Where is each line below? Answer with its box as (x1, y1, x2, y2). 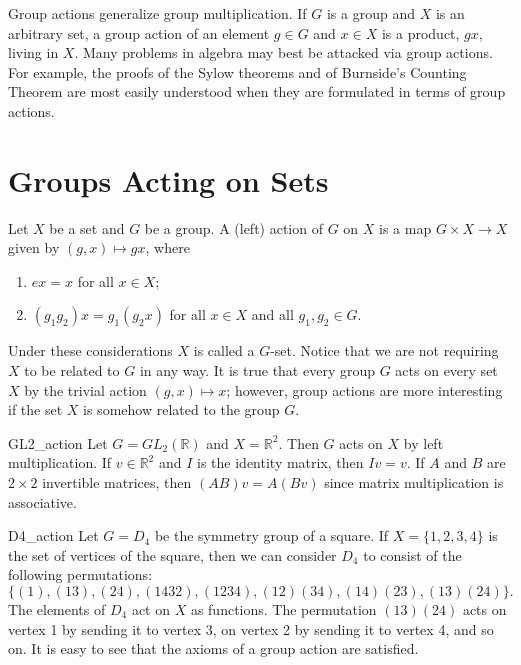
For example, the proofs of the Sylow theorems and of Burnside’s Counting (8, 61, 467, 82)
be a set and (49, 217, 125, 238)
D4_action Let (8, 525, 99, 546)
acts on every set (395, 360, 498, 381)
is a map (379, 217, 432, 238)
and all (251, 304, 294, 325)
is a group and (326, 3, 415, 23)
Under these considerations (8, 340, 173, 361)
